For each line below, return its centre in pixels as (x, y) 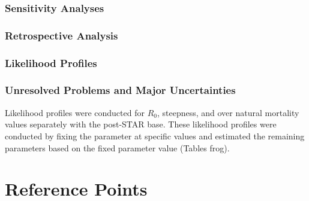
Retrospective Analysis (61, 35)
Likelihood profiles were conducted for (75, 112)
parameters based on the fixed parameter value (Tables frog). (117, 147)
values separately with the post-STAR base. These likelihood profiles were (141, 124)
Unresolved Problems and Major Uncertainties (120, 90)
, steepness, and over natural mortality (228, 112)
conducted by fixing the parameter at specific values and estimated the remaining (155, 135)
